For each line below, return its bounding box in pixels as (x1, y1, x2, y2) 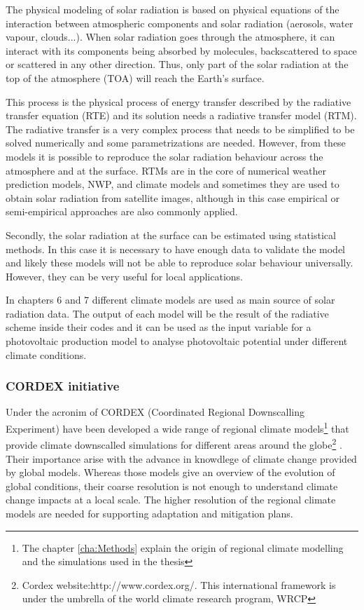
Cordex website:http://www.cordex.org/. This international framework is (22, 577, 336, 592)
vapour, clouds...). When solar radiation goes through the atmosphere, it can (6, 29, 335, 44)
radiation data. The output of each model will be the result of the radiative (6, 306, 329, 320)
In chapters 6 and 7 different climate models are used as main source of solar (6, 292, 335, 307)
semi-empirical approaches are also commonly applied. (6, 204, 238, 219)
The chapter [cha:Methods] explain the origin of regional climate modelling (22, 540, 344, 555)
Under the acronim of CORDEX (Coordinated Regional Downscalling (6, 405, 305, 419)
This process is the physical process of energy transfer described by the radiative (6, 94, 351, 109)
